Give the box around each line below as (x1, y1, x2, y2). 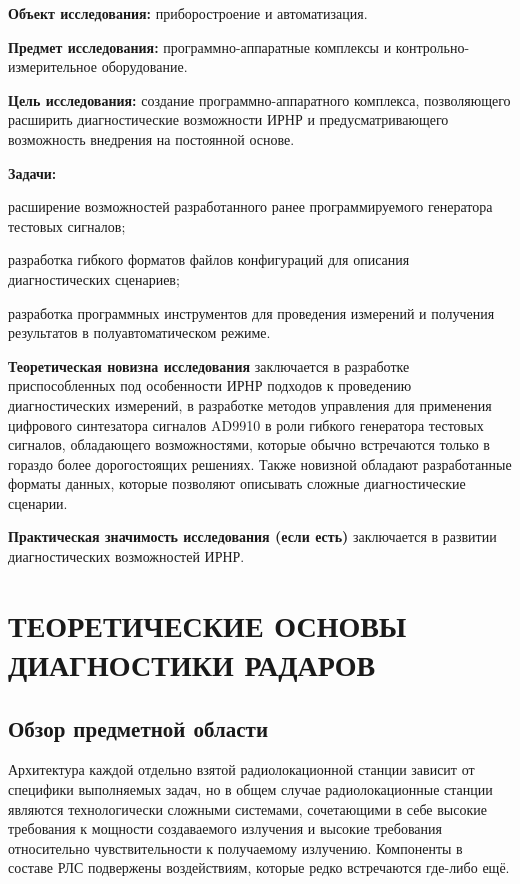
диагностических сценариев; (8, 268, 180, 289)
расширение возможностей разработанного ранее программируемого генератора (8, 196, 493, 217)
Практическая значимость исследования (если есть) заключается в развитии (8, 526, 497, 547)
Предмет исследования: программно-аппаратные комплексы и (8, 36, 392, 57)
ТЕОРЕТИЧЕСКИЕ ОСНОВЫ (8, 604, 407, 645)
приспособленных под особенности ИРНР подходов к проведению (8, 375, 412, 396)
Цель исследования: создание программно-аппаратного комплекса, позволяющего (8, 89, 511, 110)
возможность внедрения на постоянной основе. (8, 128, 295, 149)
